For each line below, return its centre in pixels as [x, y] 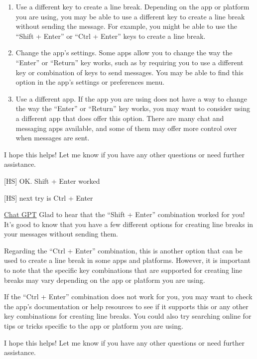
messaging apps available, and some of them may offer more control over [126, 128]
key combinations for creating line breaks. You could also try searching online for [128, 316]
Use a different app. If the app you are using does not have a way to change [131, 98]
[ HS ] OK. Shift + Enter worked [52, 180]
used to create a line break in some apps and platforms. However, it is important [127, 260]
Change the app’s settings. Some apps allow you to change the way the [124, 53]
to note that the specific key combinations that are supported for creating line [123, 270]
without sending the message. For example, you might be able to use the [127, 26]
